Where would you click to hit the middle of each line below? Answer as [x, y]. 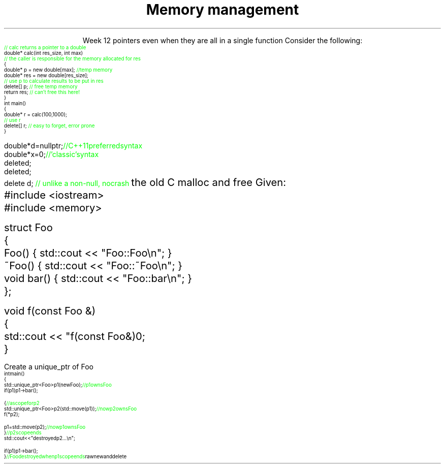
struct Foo [28, 227]
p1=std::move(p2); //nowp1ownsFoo [45, 427]
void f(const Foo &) [50, 310]
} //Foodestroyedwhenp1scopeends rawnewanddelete [66, 456]
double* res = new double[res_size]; [46, 75]
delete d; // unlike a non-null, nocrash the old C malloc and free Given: [145, 182]
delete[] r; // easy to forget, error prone [50, 126]
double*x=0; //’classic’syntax [52, 154]
